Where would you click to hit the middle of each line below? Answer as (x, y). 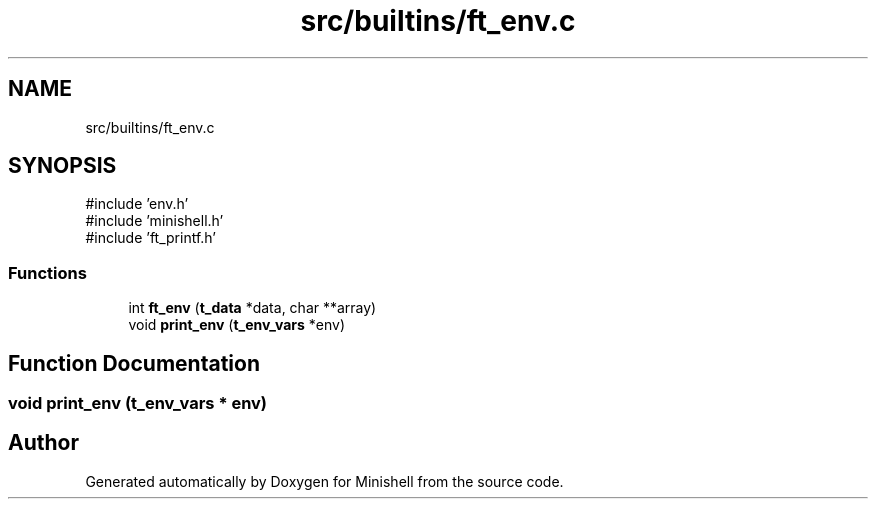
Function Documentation (134, 363)
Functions (47, 272)
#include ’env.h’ (137, 204)
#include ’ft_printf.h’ (151, 238)
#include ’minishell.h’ (154, 221)
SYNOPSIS (62, 166)
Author (43, 443)
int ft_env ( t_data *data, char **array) (252, 308)
